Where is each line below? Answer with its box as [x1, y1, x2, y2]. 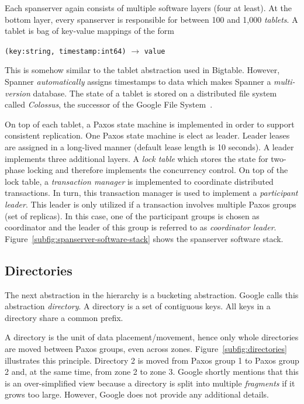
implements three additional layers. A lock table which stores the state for [5, 152, 268, 164]
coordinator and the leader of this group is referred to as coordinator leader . [5, 221, 277, 233]
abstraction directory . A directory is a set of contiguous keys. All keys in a [5, 300, 271, 312]
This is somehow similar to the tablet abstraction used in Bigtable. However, [5, 64, 280, 76]
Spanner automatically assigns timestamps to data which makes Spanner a [5, 75, 271, 88]
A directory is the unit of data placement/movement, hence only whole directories [5, 331, 299, 343]
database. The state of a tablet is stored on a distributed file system [33, 87, 277, 99]
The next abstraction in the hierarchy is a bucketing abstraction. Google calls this [5, 288, 299, 301]
